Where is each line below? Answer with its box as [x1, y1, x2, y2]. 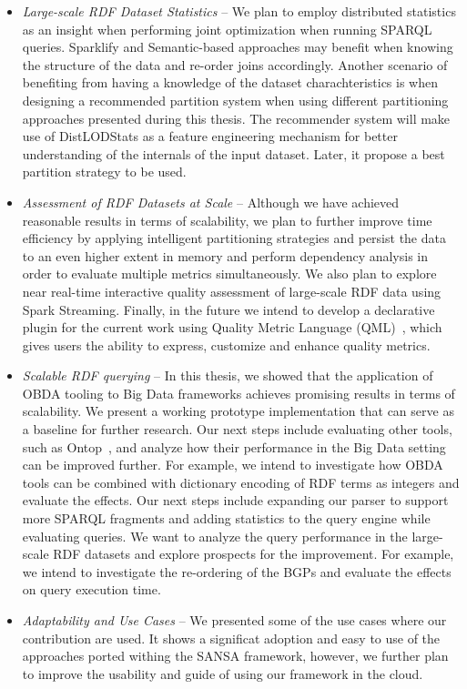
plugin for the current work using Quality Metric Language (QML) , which [22, 318, 442, 337]
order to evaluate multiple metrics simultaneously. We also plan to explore [22, 264, 437, 283]
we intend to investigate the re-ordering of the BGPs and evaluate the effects [22, 562, 452, 581]
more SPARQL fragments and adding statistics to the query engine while [22, 509, 431, 528]
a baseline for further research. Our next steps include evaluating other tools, [22, 420, 452, 439]
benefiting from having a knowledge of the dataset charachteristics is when [22, 73, 438, 92]
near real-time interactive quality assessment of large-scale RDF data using [22, 281, 442, 300]
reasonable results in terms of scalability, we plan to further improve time [22, 210, 432, 229]
